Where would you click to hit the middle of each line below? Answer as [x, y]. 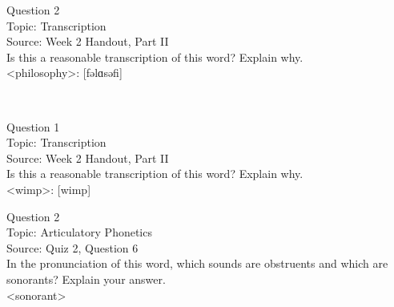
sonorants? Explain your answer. [86, 279]
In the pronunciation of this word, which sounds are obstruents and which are [197, 263]
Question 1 [33, 126]
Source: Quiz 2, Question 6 [72, 247]
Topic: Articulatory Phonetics [79, 232]
